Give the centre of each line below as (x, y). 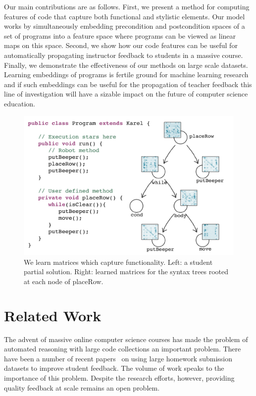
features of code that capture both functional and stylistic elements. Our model (125, 16)
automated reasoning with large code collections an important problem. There (123, 349)
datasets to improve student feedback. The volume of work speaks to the (114, 368)
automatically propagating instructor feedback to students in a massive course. (124, 55)
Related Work (53, 315)
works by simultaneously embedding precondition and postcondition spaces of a (125, 26)
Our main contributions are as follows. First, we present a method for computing (127, 6)
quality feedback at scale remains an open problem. (82, 387)
